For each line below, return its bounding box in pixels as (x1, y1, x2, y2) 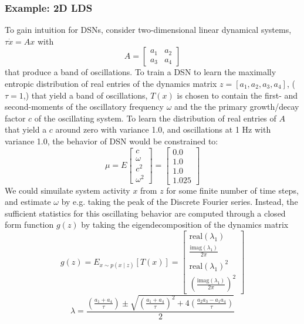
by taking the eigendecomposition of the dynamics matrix (81, 218, 289, 231)
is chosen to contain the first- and (177, 89, 298, 101)
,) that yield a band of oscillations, (23, 89, 148, 101)
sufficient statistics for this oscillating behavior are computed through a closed (5, 207, 286, 219)
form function (5, 218, 54, 231)
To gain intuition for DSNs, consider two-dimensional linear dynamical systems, (5, 23, 292, 36)
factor (5, 112, 26, 124)
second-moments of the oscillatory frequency (5, 100, 164, 113)
